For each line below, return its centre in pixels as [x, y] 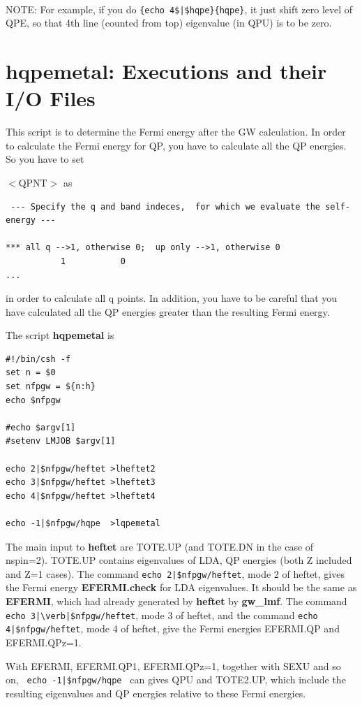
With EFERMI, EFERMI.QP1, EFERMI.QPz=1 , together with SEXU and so [173, 666]
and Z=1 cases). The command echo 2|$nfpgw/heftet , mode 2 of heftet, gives [175, 573]
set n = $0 [31, 373]
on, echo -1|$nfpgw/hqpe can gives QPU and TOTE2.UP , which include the [176, 679]
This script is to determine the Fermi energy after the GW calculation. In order [176, 132]
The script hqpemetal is [60, 335]
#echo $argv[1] [41, 427]
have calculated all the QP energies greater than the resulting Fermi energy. [168, 311]
